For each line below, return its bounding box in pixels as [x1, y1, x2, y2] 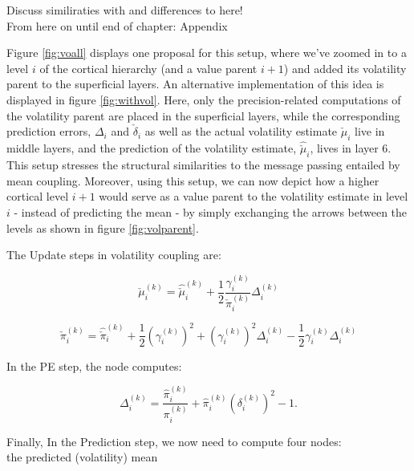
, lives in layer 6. [310, 140, 392, 156]
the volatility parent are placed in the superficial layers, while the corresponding [6, 107, 400, 124]
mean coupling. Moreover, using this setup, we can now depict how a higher [6, 172, 379, 189]
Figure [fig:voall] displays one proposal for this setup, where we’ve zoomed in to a [6, 44, 407, 61]
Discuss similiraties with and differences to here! [6, 2, 243, 18]
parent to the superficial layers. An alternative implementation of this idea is [6, 75, 384, 92]
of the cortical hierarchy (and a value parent [39, 59, 258, 76]
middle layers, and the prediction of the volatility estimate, [6, 140, 297, 156]
